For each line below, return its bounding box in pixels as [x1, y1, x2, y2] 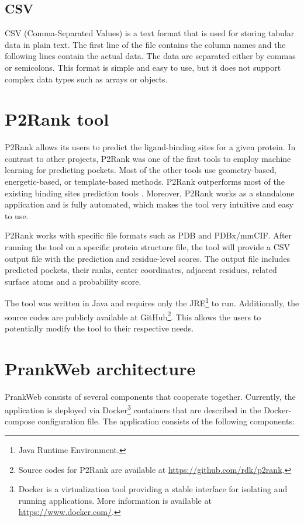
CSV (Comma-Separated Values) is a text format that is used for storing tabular [5, 27, 295, 39]
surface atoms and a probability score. [5, 275, 141, 287]
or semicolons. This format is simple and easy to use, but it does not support [5, 61, 281, 73]
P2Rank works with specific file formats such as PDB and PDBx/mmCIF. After [5, 229, 292, 241]
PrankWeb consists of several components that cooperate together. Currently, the [5, 390, 296, 402]
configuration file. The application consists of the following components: [37, 415, 295, 427]
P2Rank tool [5, 107, 109, 131]
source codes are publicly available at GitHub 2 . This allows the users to [5, 309, 261, 323]
